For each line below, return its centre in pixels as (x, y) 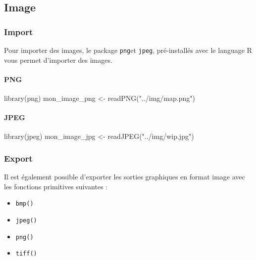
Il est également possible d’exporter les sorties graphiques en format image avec (125, 177)
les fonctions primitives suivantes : (56, 186)
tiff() (26, 254)
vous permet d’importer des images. (58, 60)
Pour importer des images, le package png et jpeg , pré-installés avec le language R (128, 50)
